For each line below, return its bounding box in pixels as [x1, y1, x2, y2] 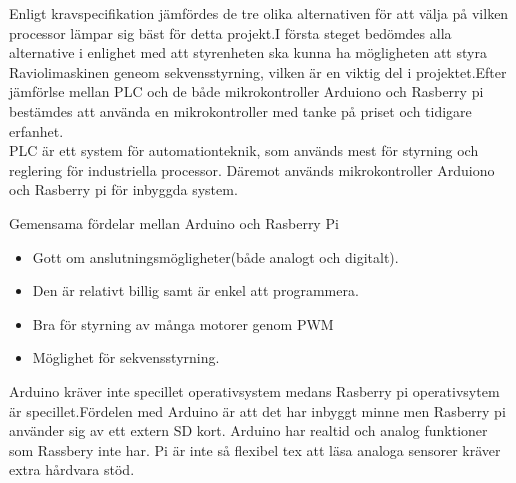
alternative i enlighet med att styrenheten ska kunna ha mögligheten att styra [9, 42, 487, 63]
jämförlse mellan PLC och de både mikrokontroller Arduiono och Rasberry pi [9, 81, 484, 102]
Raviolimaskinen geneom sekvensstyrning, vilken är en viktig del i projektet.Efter [9, 61, 507, 82]
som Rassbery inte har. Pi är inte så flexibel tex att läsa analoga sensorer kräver [9, 439, 501, 460]
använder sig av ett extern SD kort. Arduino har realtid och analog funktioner [9, 420, 488, 441]
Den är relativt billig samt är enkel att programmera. [32, 280, 359, 301]
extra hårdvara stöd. [9, 459, 135, 480]
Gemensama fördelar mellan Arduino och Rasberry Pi [9, 212, 339, 233]
